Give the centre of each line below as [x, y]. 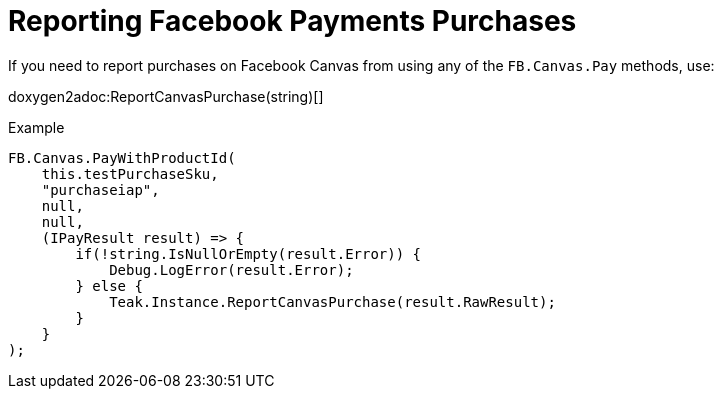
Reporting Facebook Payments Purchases [292, 21]
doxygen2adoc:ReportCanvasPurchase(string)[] [166, 96]
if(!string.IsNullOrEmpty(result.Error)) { [248, 253]
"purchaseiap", [100, 189]
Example [36, 127]
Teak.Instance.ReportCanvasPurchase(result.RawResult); [332, 301]
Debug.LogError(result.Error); [231, 269]
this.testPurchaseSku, [130, 173]
